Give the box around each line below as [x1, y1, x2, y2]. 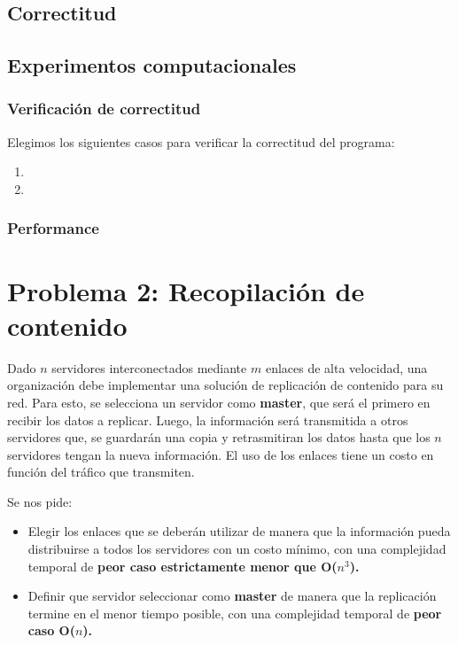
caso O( [27, 621, 75, 640]
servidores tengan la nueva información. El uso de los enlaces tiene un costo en [7, 445, 434, 463]
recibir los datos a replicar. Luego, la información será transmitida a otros [7, 410, 408, 429]
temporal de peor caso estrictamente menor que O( [27, 556, 338, 575]
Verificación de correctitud [7, 97, 201, 120]
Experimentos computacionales [7, 51, 297, 79]
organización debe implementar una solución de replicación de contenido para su [7, 376, 444, 394]
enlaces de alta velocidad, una [265, 358, 428, 377]
